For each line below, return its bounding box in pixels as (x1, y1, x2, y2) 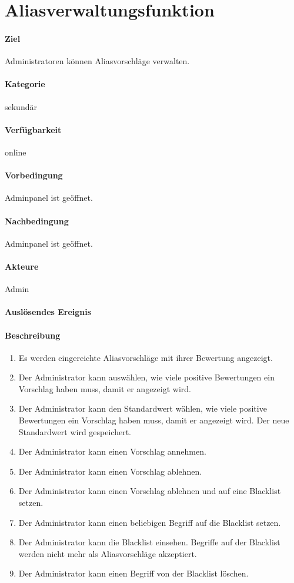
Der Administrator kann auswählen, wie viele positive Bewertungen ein (18, 371, 275, 383)
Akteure (5, 260, 39, 272)
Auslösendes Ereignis (5, 306, 92, 318)
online (5, 145, 26, 158)
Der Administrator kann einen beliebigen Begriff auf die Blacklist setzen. (18, 516, 281, 528)
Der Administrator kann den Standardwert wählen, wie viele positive (18, 402, 267, 415)
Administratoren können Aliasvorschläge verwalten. (5, 55, 190, 67)
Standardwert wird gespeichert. (18, 425, 131, 438)
